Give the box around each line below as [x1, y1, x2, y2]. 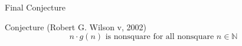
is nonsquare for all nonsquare [105, 33, 214, 41]
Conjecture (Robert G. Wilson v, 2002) [5, 20, 147, 33]
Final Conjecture [5, 1, 66, 13]
